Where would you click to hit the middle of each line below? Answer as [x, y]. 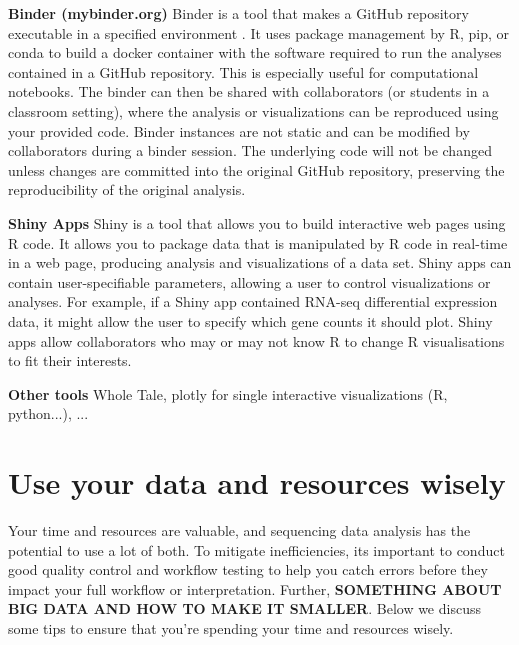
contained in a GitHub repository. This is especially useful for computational [243, 71]
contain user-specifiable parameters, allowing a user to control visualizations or [249, 281]
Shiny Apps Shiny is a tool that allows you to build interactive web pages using [257, 222]
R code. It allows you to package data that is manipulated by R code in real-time [258, 242]
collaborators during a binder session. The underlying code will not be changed [250, 150]
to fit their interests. [70, 360]
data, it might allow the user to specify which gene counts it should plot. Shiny [250, 320]
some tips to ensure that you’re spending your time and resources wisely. [231, 627]
